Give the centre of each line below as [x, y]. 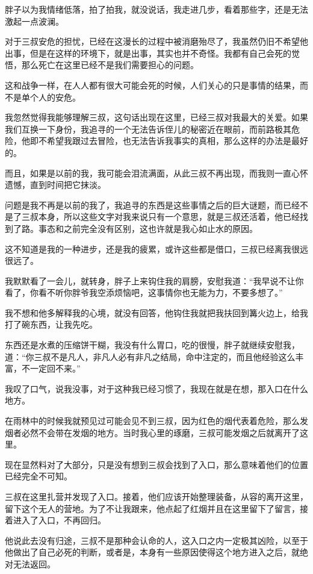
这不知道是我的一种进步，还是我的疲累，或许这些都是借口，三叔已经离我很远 [156, 248]
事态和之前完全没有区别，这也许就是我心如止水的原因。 [148, 228]
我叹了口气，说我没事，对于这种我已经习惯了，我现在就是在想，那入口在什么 [156, 388]
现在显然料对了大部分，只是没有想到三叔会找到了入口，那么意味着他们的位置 [156, 464]
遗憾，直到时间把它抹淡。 [55, 185]
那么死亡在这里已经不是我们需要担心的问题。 [110, 65]
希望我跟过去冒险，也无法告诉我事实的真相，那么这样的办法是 [169, 141]
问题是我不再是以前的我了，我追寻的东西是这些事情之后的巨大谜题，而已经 [152, 204]
